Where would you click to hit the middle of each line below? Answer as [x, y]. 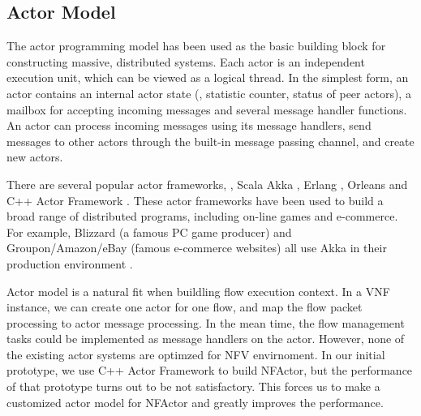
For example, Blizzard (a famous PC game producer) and [149, 232]
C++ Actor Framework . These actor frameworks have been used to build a [195, 200]
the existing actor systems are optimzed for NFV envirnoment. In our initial [196, 354]
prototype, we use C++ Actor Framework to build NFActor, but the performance [210, 370]
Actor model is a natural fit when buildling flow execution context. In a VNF [198, 291]
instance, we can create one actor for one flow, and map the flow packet [185, 307]
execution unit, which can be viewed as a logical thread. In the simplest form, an [208, 77]
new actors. [35, 157]
